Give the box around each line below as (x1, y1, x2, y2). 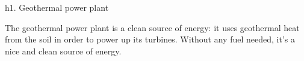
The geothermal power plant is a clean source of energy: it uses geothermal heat (5, 21, 300, 33)
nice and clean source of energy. (5, 44, 122, 57)
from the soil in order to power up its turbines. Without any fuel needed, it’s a (5, 33, 295, 45)
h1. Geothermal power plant (5, 1, 109, 13)
